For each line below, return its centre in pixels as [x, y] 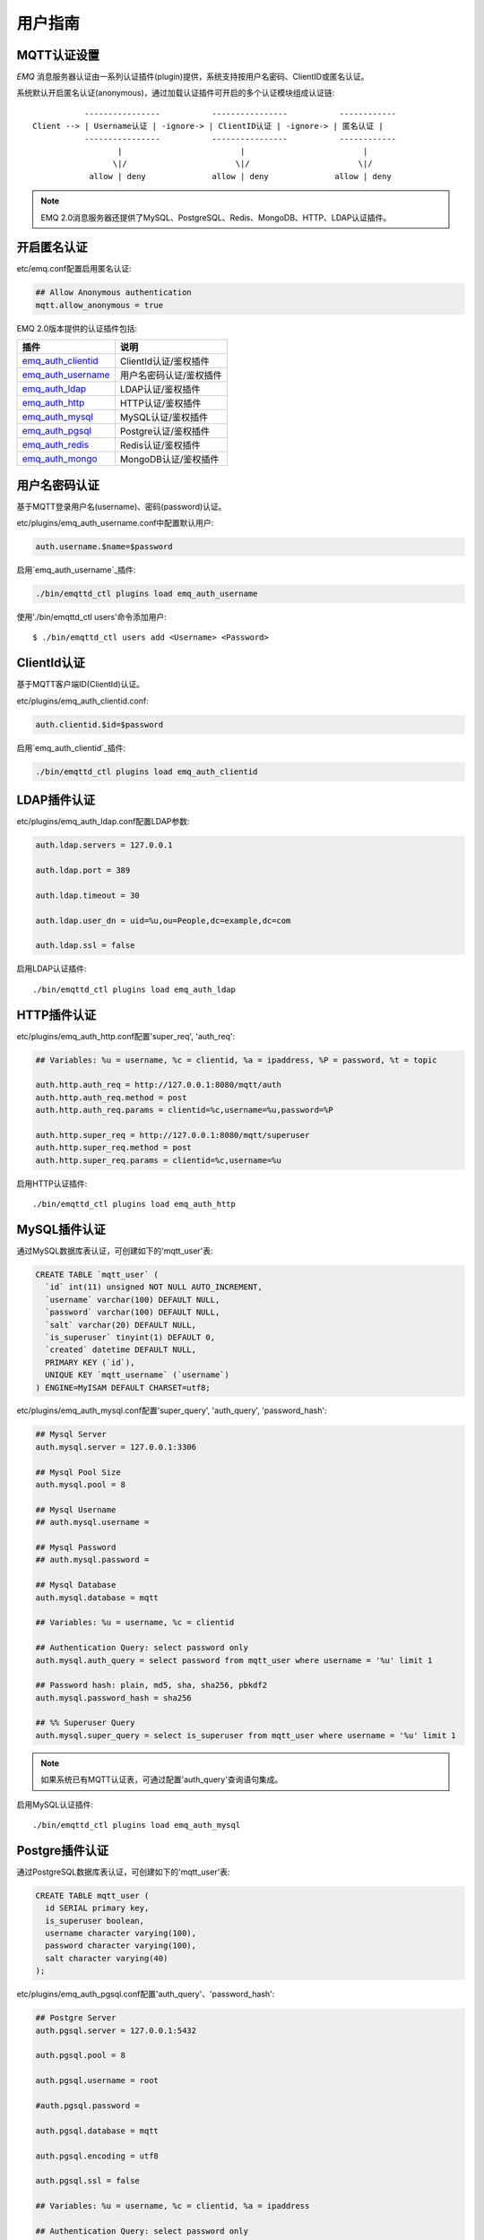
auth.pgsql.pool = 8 [80, 2055]
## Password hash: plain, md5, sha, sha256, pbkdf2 [151, 1685]
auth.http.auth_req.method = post [111, 1097]
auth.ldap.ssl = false [85, 946]
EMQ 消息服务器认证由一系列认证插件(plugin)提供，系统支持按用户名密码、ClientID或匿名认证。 [193, 77]
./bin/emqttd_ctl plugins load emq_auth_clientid [147, 771]
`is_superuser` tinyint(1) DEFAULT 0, [130, 1337]
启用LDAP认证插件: [52, 969]
